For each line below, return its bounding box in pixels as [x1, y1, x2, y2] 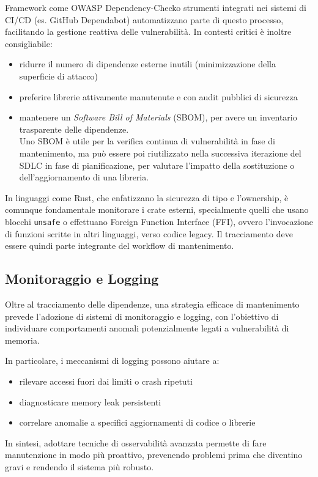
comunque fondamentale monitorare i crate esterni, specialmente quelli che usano [5, 203, 309, 216]
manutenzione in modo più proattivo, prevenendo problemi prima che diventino [5, 448, 303, 461]
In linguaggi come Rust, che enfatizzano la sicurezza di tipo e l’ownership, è [5, 191, 289, 204]
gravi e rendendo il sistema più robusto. [5, 460, 154, 473]
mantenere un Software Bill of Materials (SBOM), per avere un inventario [19, 111, 297, 124]
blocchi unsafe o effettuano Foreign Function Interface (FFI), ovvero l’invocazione [5, 215, 313, 227]
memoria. [5, 333, 40, 346]
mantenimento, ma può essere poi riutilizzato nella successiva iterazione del [19, 146, 301, 159]
